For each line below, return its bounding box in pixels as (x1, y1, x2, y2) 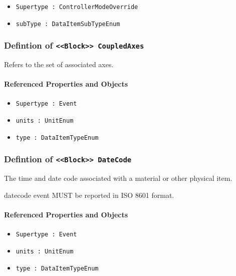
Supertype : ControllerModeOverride (16, 4, 138, 11)
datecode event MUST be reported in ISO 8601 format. (4, 189, 174, 200)
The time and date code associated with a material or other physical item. (4, 173, 232, 183)
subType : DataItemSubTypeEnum (16, 20, 120, 28)
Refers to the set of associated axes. (4, 59, 114, 70)
